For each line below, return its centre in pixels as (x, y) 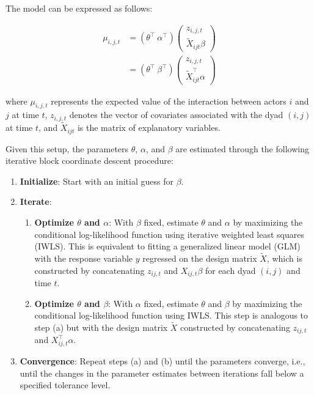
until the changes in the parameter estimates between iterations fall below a (162, 373)
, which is (284, 258)
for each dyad (230, 270)
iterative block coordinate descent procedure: (89, 161)
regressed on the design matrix (200, 258)
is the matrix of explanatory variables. (149, 127)
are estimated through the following (242, 148)
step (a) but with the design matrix (101, 327)
